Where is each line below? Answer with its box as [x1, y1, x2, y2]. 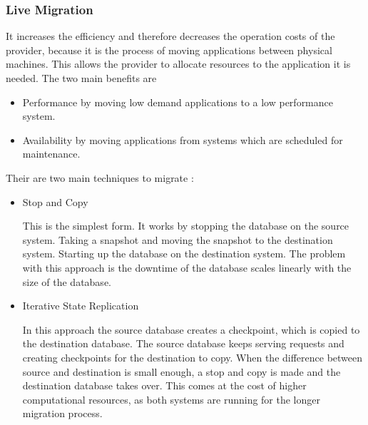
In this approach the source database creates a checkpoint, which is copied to [22, 322, 360, 337]
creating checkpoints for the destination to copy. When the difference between [22, 349, 363, 364]
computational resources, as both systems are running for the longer [22, 391, 320, 406]
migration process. [22, 406, 103, 421]
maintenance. [22, 146, 81, 161]
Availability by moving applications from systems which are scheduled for [22, 132, 343, 147]
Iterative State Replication [22, 298, 139, 313]
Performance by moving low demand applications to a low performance [22, 94, 333, 109]
